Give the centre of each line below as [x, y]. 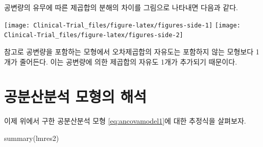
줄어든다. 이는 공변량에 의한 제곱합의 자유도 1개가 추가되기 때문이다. [128, 61]
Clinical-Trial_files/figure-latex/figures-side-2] [94, 35]
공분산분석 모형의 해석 [76, 96]
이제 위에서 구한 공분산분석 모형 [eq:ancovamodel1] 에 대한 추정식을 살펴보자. [125, 121]
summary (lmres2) [32, 138]
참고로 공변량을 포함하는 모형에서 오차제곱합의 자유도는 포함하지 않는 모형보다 [129, 51]
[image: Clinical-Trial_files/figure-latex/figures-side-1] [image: [122, 25]
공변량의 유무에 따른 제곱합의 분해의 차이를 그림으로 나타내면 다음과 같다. [121, 7]
